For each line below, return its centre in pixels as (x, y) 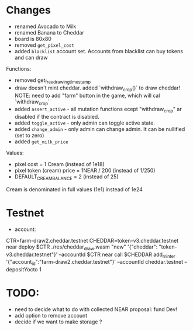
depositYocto (22, 270)
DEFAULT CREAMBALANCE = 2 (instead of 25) (66, 177)
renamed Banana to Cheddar (49, 32)
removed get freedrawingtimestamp (53, 81)
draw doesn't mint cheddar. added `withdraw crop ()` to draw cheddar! (97, 88)
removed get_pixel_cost (44, 45)
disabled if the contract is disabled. (57, 117)
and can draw (31, 57)
